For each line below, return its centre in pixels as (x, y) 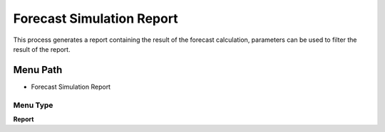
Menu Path (38, 70)
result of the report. (42, 49)
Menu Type (33, 105)
